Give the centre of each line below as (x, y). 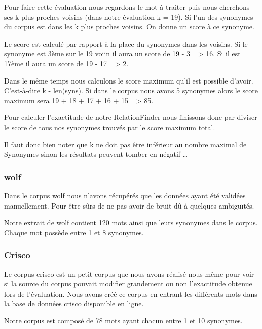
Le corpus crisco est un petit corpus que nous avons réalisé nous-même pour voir (129, 274)
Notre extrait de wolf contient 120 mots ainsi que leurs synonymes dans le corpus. (131, 222)
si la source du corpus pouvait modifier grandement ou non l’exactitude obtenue (128, 284)
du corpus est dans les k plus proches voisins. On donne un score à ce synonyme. (129, 27)
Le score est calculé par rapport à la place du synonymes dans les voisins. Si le (126, 43)
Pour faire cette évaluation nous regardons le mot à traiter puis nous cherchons (127, 7)
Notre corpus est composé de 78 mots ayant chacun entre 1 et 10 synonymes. (123, 320)
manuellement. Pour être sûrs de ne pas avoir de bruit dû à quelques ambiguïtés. (129, 205)
